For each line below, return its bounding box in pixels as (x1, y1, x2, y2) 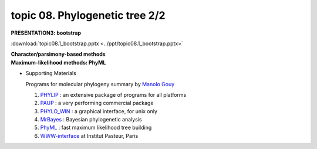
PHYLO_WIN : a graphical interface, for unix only (40, 107, 158, 114)
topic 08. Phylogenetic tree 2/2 (11, 9, 166, 22)
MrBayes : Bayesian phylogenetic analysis (40, 116, 142, 123)
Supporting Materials (25, 70, 76, 77)
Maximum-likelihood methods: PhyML (11, 59, 106, 66)
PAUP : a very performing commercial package (40, 100, 154, 107)
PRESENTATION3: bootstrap (11, 29, 82, 36)
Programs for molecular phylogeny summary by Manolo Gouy (25, 80, 175, 87)
